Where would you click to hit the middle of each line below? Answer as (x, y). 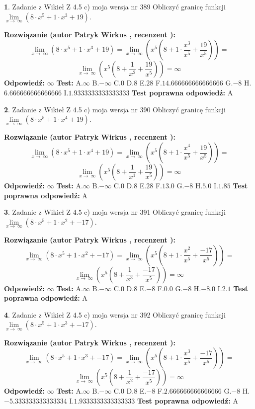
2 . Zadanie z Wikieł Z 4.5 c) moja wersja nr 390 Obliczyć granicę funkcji (115, 109)
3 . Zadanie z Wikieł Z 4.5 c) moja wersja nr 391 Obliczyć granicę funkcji (115, 212)
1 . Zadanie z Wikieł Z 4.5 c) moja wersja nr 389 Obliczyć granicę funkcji (115, 6)
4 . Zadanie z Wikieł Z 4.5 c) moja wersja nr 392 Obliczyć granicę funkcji (115, 314)
